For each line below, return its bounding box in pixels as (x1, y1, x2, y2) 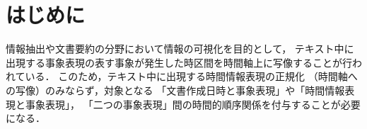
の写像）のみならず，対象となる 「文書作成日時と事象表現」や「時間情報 (6, 82, 345, 97)
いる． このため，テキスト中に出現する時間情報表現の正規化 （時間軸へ (25, 69, 358, 84)
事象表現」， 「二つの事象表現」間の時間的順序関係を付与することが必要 (25, 96, 361, 111)
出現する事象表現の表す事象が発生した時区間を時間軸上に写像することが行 (6, 55, 352, 69)
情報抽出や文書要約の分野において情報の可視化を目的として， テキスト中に (6, 41, 354, 56)
